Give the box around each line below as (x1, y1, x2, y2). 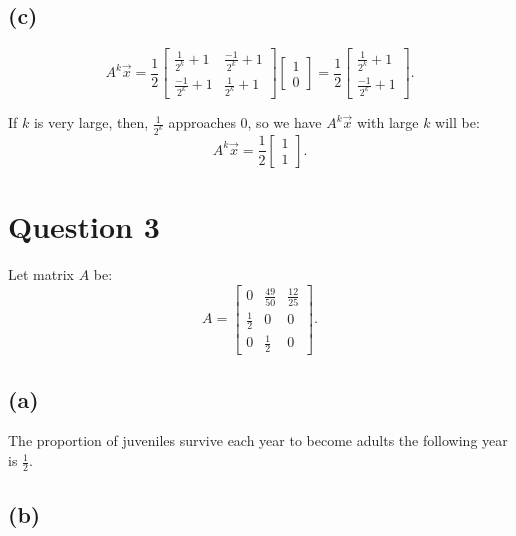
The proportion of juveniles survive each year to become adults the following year (8, 430, 508, 451)
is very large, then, (33, 112, 149, 133)
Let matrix (8, 264, 74, 285)
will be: (435, 112, 480, 133)
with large (357, 112, 419, 133)
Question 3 (8, 206, 160, 247)
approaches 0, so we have (168, 112, 322, 133)
